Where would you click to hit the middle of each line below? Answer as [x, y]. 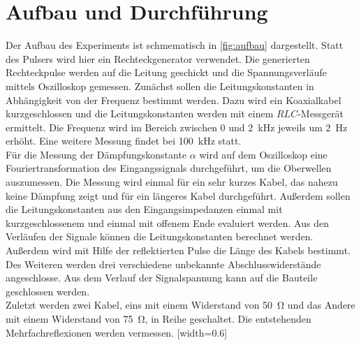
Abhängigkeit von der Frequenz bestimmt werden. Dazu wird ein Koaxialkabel [174, 100]
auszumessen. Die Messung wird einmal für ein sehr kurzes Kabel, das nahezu [172, 182]
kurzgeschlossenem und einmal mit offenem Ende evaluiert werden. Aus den [167, 222]
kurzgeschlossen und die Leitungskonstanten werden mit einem [140, 113]
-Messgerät [321, 113]
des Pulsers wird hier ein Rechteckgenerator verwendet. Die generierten [158, 58]
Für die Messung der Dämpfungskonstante [96, 154]
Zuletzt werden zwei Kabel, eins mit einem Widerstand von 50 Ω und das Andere [180, 305]
